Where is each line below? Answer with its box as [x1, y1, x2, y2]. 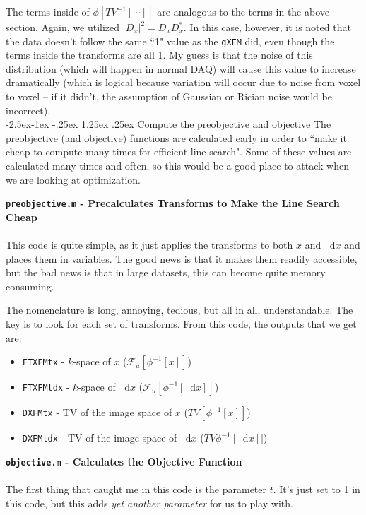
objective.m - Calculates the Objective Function [6, 454, 242, 468]
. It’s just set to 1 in [273, 482, 360, 497]
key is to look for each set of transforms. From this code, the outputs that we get [6, 316, 357, 331]
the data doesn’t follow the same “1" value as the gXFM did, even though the [6, 33, 335, 48]
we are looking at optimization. [6, 172, 141, 187]
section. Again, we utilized [6, 20, 120, 34]
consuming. [6, 278, 54, 293]
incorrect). [6, 102, 51, 117]
